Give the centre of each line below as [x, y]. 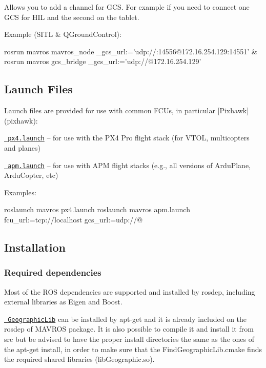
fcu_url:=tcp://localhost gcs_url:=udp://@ [74, 220]
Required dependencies [53, 272]
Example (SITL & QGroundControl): [63, 34]
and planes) [22, 148]
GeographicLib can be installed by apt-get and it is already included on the [127, 319]
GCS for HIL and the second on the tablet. [72, 17]
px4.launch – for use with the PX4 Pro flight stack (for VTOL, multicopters [129, 138]
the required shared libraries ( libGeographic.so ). [79, 359]
